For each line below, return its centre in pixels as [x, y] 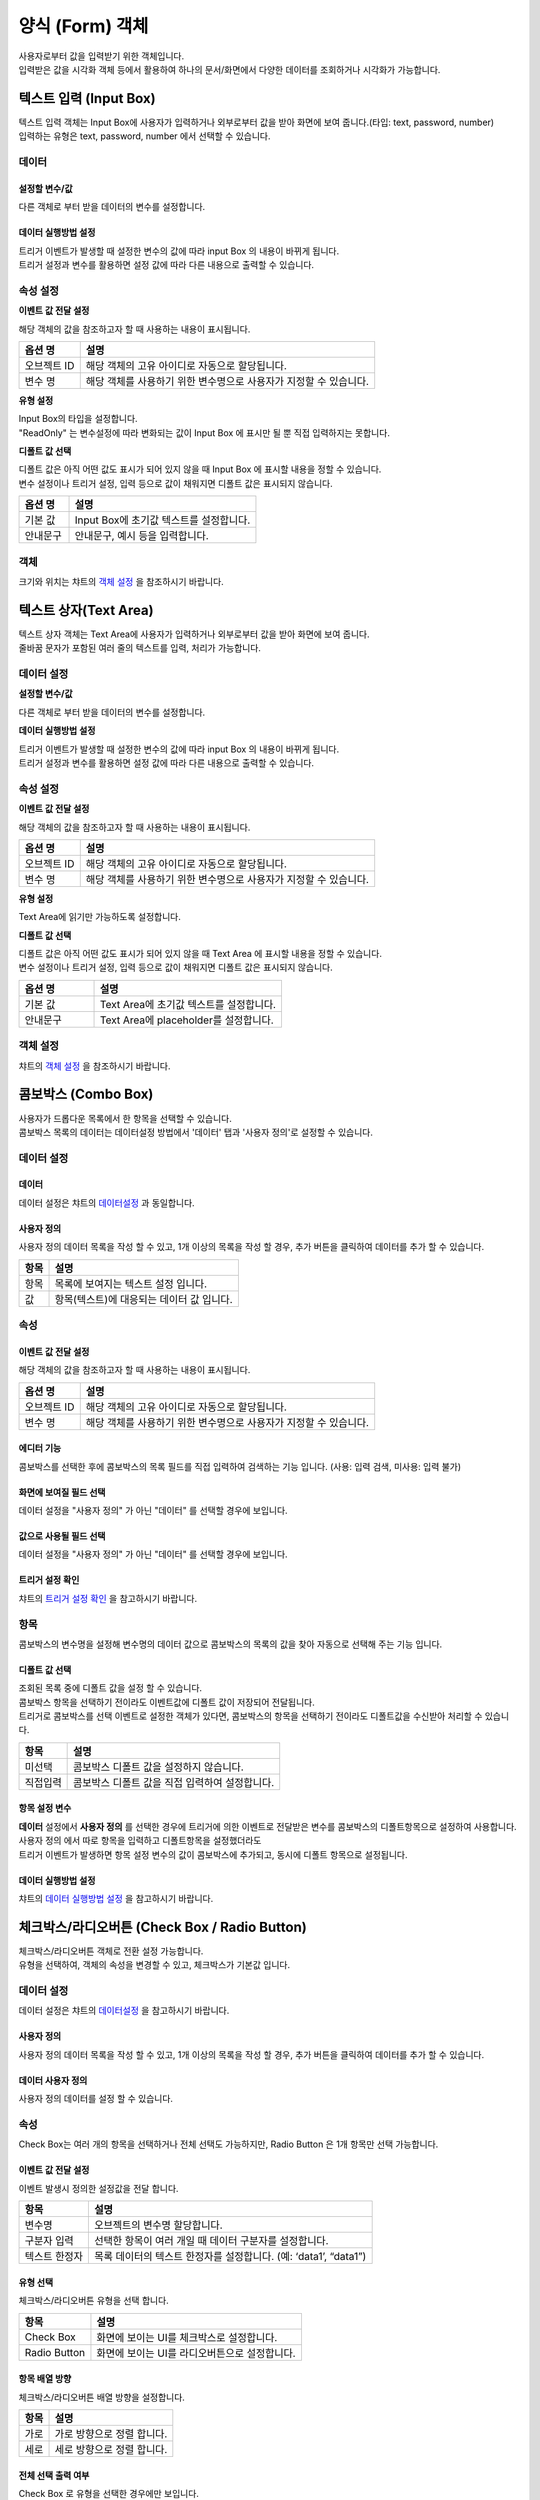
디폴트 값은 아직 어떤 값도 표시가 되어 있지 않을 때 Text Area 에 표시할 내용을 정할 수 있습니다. [200, 954]
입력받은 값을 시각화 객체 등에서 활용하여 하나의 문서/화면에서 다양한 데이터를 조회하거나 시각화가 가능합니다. [229, 69]
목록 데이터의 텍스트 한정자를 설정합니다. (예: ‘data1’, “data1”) [230, 2257]
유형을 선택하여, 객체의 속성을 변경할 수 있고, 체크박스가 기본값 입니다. [154, 1965]
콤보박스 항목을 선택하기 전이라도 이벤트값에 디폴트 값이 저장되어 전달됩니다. [166, 1702]
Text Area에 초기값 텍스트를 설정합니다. [188, 1004]
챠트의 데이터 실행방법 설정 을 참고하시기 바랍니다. [116, 1899]
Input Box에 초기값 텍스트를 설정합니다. [162, 520]
